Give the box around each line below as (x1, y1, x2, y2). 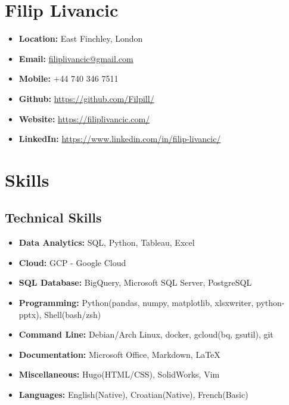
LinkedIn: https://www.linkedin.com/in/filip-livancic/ (18, 132, 221, 145)
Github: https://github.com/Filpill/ (18, 92, 154, 104)
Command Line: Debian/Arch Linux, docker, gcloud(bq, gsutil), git (18, 328, 274, 341)
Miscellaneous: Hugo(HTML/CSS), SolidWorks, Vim (18, 368, 220, 381)
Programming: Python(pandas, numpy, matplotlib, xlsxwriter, (18, 296, 254, 309)
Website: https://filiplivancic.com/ (18, 112, 150, 125)
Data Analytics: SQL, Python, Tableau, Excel (18, 236, 195, 249)
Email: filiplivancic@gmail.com (18, 52, 133, 64)
